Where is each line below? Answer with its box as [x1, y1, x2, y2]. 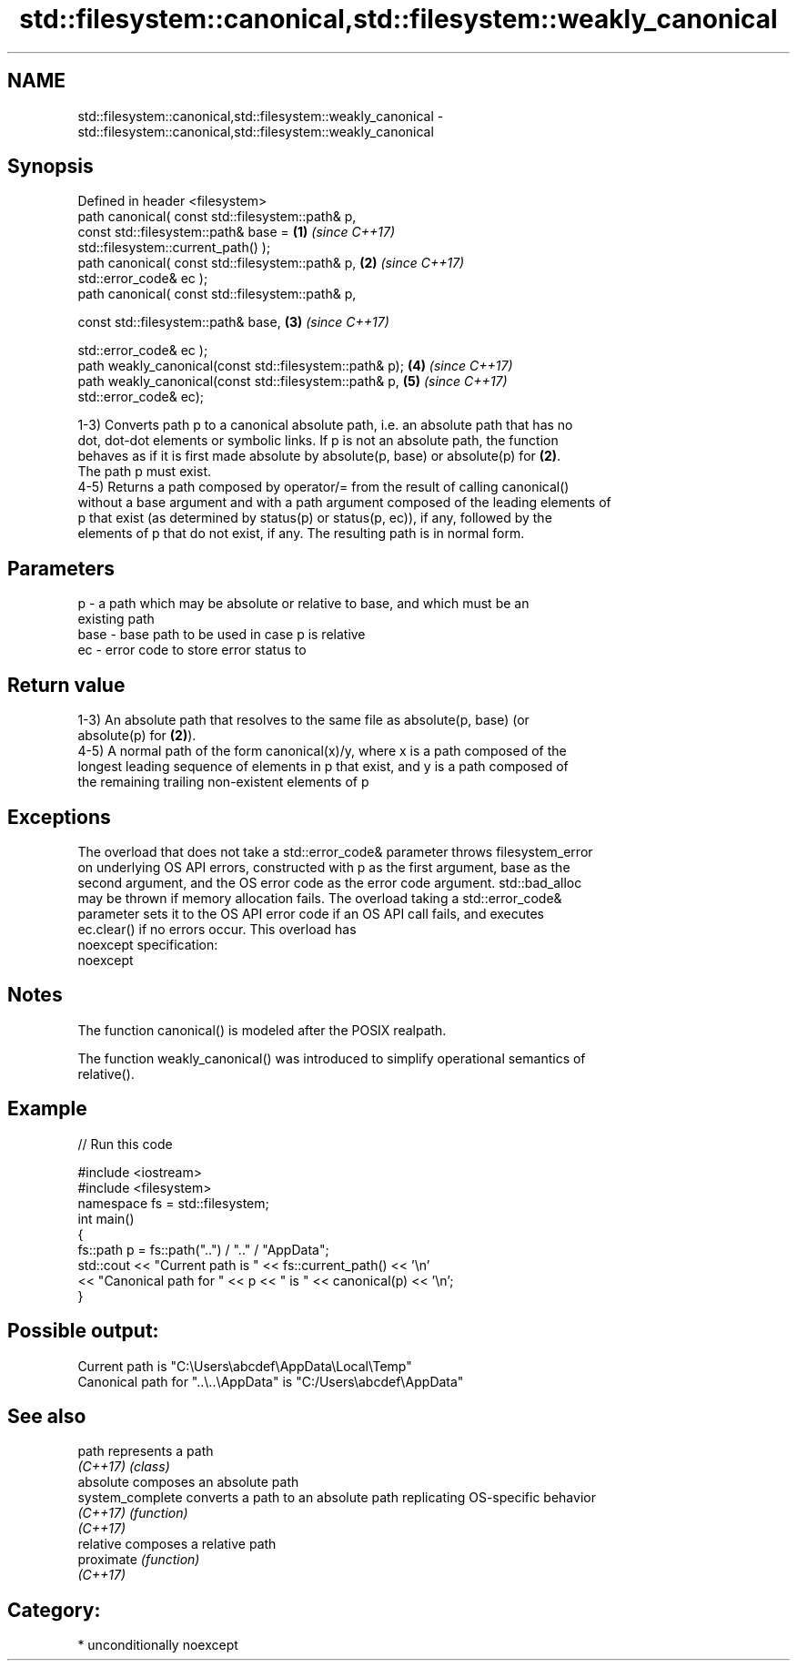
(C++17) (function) [77, 1505, 188, 1521]
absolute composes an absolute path [77, 1474, 299, 1490]
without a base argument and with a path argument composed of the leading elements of [77, 494, 611, 511]
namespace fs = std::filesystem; [77, 1195, 269, 1211]
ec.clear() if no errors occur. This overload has [77, 920, 357, 937]
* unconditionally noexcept [77, 1637, 238, 1653]
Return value [7, 673, 126, 697]
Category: [7, 1598, 101, 1622]
